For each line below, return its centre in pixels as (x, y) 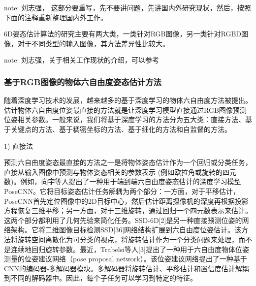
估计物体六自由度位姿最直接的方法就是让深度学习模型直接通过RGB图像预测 (125, 110)
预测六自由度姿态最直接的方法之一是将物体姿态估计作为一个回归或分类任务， (128, 162)
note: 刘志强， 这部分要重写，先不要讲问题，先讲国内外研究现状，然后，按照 (128, 7)
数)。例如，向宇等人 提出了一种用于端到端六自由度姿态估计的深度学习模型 (123, 181)
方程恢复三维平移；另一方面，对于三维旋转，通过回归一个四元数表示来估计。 (128, 210)
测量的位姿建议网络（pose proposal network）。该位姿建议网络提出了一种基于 (126, 259)
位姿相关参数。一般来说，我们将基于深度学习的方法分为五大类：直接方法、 (125, 119)
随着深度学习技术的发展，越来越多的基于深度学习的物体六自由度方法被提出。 (128, 100)
